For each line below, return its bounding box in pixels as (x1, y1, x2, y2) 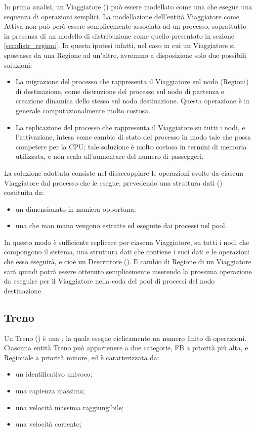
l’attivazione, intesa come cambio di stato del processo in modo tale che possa (15, 132, 251, 142)
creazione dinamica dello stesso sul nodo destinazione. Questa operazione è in (15, 96, 250, 106)
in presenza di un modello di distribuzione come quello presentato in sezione (4, 30, 234, 41)
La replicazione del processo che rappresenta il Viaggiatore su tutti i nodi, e (15, 122, 245, 132)
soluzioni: (4, 59, 32, 70)
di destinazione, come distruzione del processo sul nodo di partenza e (15, 86, 224, 96)
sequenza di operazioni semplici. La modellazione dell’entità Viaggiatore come (4, 11, 240, 21)
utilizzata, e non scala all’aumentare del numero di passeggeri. (15, 151, 204, 161)
